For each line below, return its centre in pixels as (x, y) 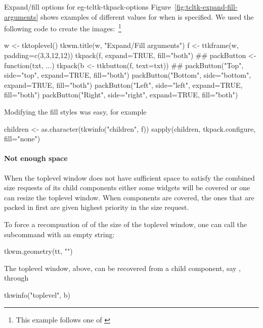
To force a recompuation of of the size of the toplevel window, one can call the (126, 224)
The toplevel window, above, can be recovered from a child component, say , (122, 268)
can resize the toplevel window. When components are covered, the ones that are (129, 197)
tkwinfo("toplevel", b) (37, 294)
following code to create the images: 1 (63, 28)
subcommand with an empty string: (59, 234)
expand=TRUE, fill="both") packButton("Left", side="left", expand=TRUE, (123, 85)
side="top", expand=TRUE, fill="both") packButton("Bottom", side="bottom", (128, 75)
